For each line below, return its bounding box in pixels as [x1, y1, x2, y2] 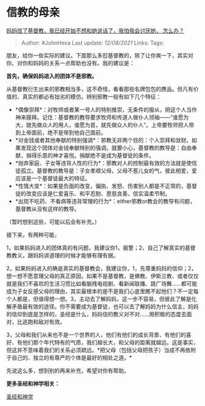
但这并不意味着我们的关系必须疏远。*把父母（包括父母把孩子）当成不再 [6, 346, 186, 353]
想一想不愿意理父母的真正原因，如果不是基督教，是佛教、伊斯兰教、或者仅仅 [6, 272, 199, 280]
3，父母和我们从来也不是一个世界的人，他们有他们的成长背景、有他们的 [6, 331, 186, 338]
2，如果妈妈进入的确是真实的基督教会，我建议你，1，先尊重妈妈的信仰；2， [6, 264, 197, 272]
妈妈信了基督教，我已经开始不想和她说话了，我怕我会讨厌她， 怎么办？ [6, 27, 184, 34]
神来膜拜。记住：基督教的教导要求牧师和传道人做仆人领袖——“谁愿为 [15, 114, 189, 121]
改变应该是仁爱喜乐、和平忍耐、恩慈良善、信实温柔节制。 [26, 190, 171, 197]
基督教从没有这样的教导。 [15, 205, 80, 212]
